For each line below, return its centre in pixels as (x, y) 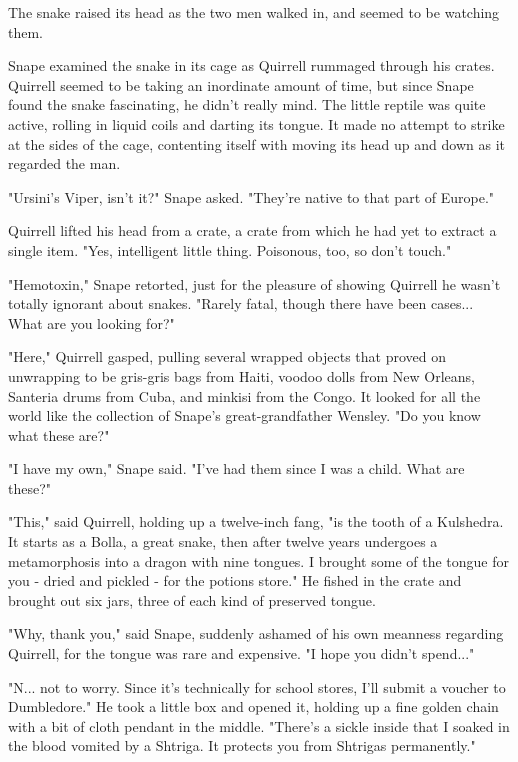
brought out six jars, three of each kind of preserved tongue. (192, 599)
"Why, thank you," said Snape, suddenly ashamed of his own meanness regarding (256, 633)
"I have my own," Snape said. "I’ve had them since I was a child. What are (236, 468)
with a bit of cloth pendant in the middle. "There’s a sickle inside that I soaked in (259, 725)
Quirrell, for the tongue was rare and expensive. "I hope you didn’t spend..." (241, 653)
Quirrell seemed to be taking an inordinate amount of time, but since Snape (241, 84)
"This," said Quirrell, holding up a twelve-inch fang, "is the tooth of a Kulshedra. (256, 521)
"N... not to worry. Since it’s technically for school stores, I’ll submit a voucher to (257, 686)
